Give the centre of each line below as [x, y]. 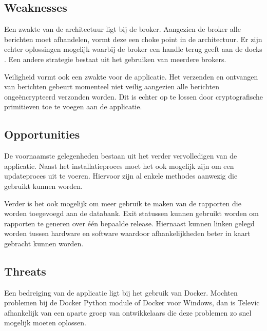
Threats [25, 271]
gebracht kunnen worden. [44, 243]
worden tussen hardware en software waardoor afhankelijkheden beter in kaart [127, 233]
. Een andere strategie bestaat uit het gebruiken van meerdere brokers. [115, 59]
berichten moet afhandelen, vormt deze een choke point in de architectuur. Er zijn [133, 39]
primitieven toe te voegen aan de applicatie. [73, 106]
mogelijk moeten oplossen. [45, 323]
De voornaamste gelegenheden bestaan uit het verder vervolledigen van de [121, 156]
